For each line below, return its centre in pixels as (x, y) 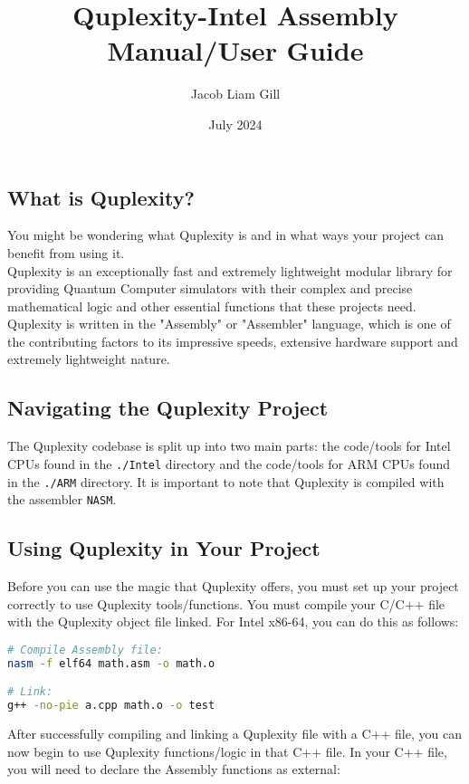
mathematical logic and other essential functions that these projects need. (212, 306)
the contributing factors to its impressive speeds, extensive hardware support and (233, 341)
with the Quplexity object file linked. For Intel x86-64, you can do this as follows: (233, 621)
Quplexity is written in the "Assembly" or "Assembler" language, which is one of (229, 324)
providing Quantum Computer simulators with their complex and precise (210, 288)
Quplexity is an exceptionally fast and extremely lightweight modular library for (230, 270)
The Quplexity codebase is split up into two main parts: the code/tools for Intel (229, 446)
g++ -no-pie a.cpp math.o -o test (111, 706)
